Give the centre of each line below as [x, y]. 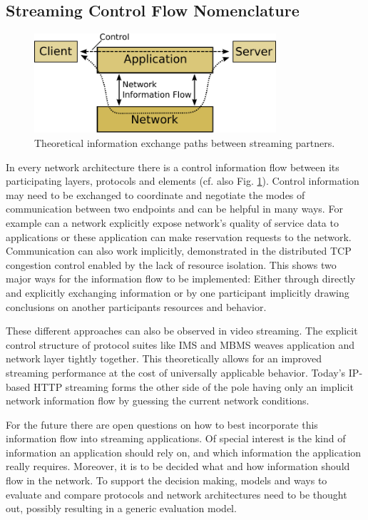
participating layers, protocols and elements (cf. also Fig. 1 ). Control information [183, 181]
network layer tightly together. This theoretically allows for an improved [164, 358]
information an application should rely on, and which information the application [184, 452]
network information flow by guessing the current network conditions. [158, 401]
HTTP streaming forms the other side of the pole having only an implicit [193, 386]
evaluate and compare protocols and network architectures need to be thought [177, 494]
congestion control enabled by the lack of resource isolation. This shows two [171, 264]
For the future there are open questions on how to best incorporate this [162, 424]
